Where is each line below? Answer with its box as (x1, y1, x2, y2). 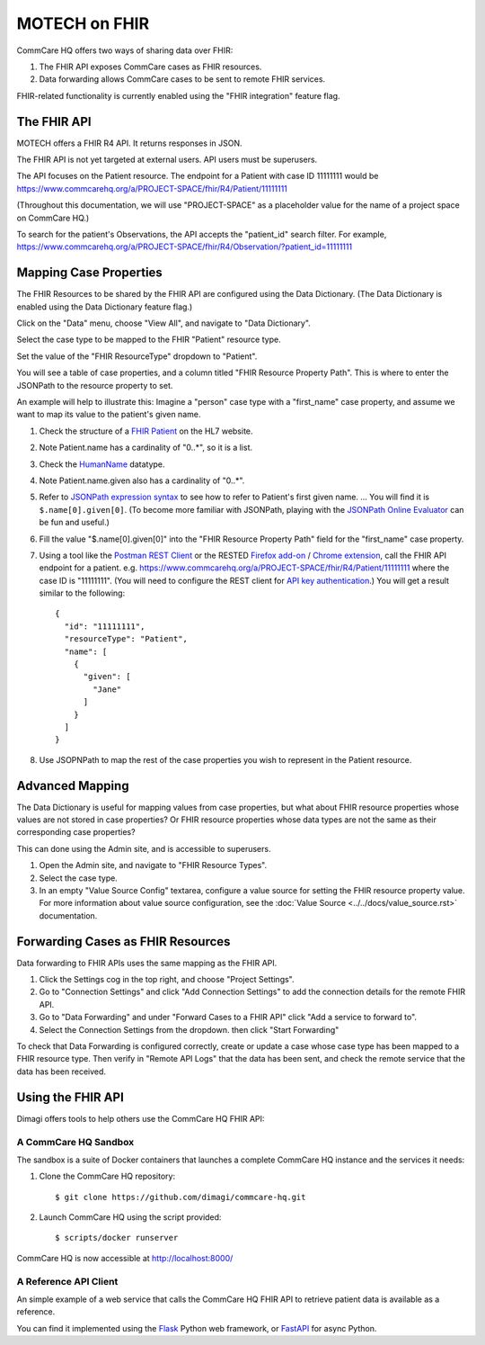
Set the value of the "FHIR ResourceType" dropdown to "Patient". (16, 351, 258, 362)
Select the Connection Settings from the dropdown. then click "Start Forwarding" (39, 1024, 339, 1035)
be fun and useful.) (39, 517, 110, 528)
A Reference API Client (16, 1275, 119, 1287)
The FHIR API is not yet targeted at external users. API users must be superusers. (16, 154, 318, 166)
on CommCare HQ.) (16, 212, 90, 223)
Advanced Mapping (16, 778, 129, 794)
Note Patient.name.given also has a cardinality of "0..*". (39, 475, 245, 486)
